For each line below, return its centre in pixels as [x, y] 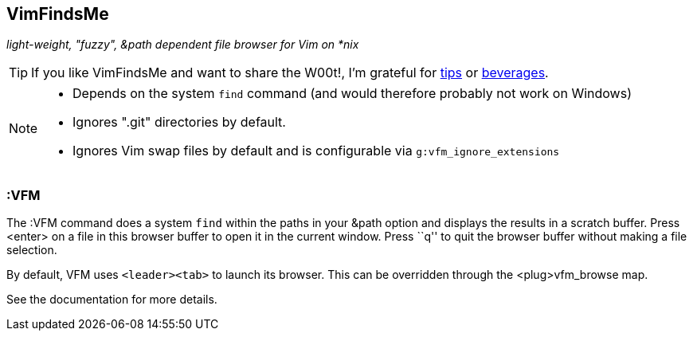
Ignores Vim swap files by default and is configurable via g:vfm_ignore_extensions [316, 151]
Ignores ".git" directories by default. [179, 122]
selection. [32, 250]
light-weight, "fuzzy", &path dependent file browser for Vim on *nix [183, 45]
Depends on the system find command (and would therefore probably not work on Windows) [352, 94]
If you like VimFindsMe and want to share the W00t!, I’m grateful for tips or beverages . [290, 73]
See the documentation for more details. [112, 300]
